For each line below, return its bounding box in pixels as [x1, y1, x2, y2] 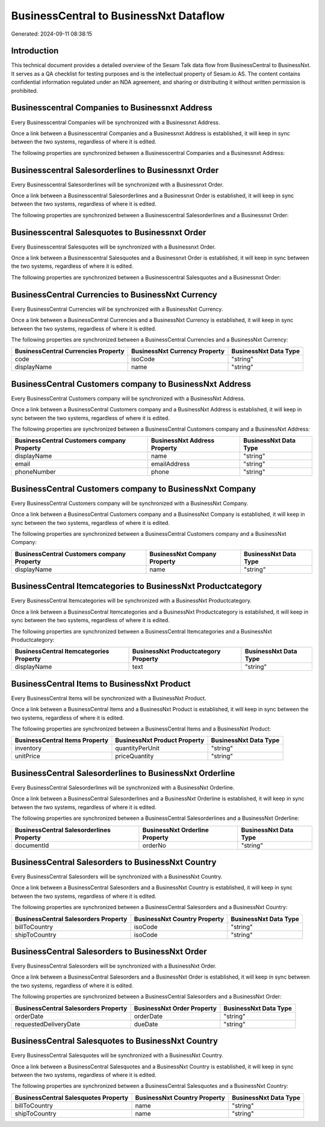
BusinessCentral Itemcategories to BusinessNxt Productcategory [11, 581, 262, 591]
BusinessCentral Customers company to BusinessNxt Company [11, 483, 256, 494]
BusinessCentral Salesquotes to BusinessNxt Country [11, 1036, 218, 1046]
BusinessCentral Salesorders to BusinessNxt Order [11, 947, 207, 956]
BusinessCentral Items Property [14, 736, 108, 744]
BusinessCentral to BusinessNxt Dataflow [11, 9, 225, 22]
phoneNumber [14, 468, 57, 476]
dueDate [134, 1020, 158, 1028]
